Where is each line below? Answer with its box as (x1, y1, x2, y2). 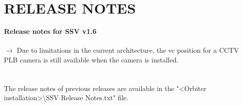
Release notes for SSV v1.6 (4, 26, 97, 36)
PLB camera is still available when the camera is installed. (4, 54, 179, 64)
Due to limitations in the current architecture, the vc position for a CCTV (17, 45, 239, 55)
